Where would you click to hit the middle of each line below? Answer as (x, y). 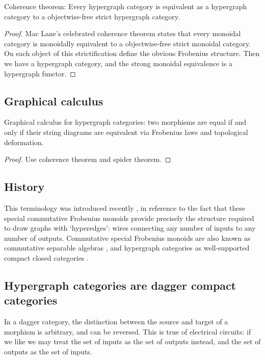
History (24, 187)
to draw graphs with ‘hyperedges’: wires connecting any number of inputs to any (130, 228)
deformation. (24, 142)
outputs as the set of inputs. (48, 351)
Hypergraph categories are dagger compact (120, 285)
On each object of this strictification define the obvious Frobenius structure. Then (132, 53)
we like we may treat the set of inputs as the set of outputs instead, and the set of (132, 341)
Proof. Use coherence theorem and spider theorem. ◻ (88, 159)
